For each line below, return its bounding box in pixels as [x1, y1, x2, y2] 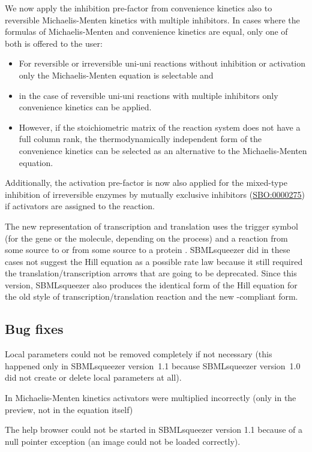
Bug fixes [5, 320, 64, 338]
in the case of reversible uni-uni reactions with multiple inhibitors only [19, 89, 278, 101]
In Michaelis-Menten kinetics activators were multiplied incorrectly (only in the [5, 391, 296, 404]
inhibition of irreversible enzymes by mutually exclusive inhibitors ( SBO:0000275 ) [5, 188, 305, 200]
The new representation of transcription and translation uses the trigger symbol [5, 219, 298, 232]
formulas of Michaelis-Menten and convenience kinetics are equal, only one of [5, 25, 288, 38]
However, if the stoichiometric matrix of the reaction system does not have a [19, 120, 301, 133]
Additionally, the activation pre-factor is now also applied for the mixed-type [5, 176, 287, 189]
